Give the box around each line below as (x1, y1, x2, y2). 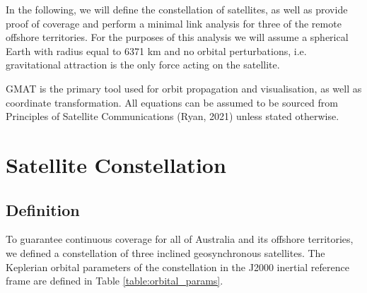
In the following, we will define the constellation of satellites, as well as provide (6, 2, 348, 16)
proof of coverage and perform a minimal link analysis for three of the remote (6, 16, 342, 30)
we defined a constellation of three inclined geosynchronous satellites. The (6, 245, 325, 260)
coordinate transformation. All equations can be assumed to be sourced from (6, 95, 338, 109)
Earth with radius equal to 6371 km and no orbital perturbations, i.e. (6, 43, 307, 58)
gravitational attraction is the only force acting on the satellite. (6, 57, 280, 72)
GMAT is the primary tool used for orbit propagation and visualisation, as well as (6, 80, 362, 95)
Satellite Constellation (6, 150, 226, 179)
